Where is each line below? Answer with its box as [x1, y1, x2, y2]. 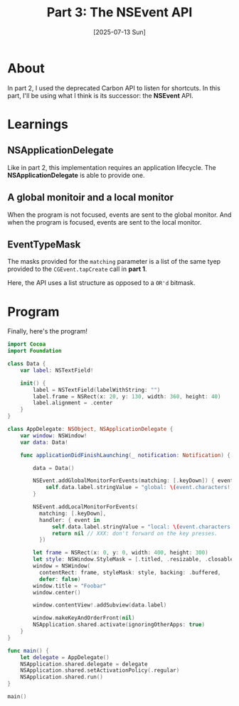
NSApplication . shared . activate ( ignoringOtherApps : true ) [33, 621, 205, 629]
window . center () [33, 589, 81, 596]
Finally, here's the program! [7, 327, 87, 336]
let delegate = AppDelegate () [20, 653, 110, 661]
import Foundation [7, 348, 62, 355]
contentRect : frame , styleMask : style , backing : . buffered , [38, 569, 221, 576]
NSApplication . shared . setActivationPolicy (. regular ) [20, 667, 180, 674]
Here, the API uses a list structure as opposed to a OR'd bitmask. [7, 279, 196, 287]
